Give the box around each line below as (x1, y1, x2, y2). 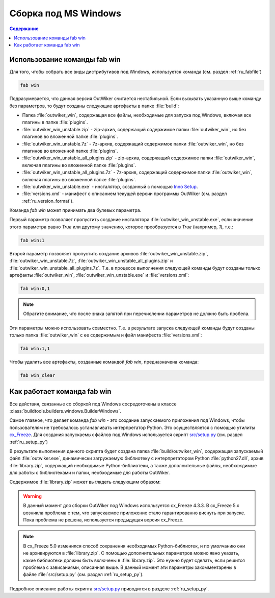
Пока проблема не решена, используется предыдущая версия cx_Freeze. (23, 517, 184, 523)
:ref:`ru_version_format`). (22, 198, 74, 204)
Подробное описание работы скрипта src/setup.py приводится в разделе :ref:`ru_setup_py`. (9, 585, 209, 592)
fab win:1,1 (20, 346, 50, 352)
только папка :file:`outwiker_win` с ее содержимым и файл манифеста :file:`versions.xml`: (9, 332, 202, 338)
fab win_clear (20, 373, 56, 378)
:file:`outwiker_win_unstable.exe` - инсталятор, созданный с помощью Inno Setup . (22, 183, 198, 189)
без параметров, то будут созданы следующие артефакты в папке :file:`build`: (9, 103, 179, 109)
